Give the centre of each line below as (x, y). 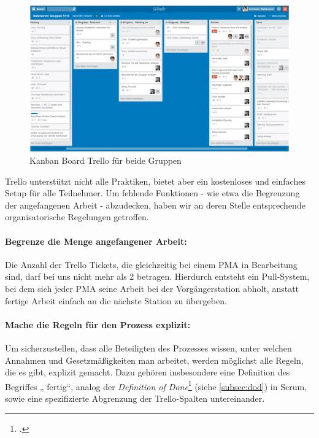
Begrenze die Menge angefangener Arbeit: (96, 241)
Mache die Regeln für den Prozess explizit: (98, 324)
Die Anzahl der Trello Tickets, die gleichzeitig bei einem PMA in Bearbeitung (151, 264)
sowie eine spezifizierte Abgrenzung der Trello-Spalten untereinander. (135, 398)
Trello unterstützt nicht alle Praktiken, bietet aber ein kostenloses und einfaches (155, 181)
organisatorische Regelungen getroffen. (77, 217)
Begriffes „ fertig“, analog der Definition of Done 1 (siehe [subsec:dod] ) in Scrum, (156, 385)
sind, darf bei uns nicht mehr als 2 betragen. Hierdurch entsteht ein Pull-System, (157, 276)
